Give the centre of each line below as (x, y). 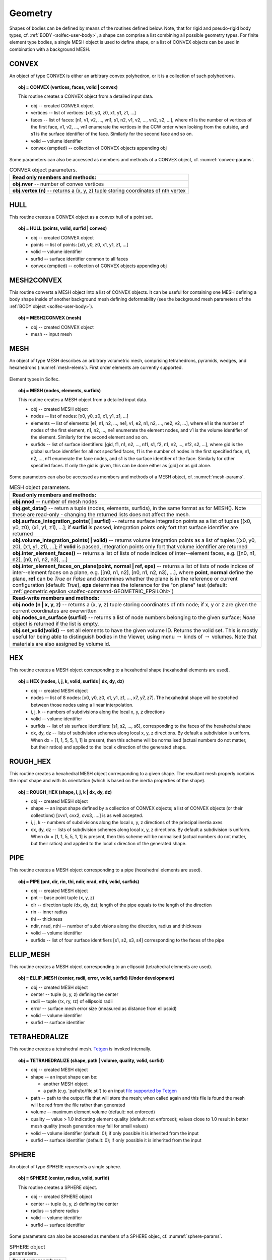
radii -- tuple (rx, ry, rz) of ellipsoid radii (72, 1001)
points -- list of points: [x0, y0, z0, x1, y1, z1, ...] (80, 244)
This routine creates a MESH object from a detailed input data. (83, 400)
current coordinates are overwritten (54, 611)
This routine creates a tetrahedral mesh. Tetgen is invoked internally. (80, 1049)
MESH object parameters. (40, 487)
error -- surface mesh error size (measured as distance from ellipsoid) (104, 1009)
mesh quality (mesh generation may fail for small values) (90, 1126)
